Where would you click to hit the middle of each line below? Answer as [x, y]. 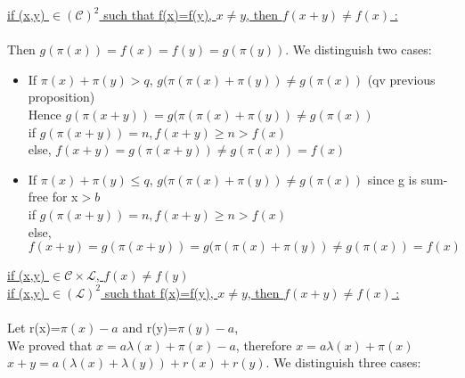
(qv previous [401, 79]
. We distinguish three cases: [343, 362]
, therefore [264, 345]
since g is [392, 179]
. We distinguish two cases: [359, 49]
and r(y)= [150, 327]
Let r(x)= [34, 327]
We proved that [50, 345]
